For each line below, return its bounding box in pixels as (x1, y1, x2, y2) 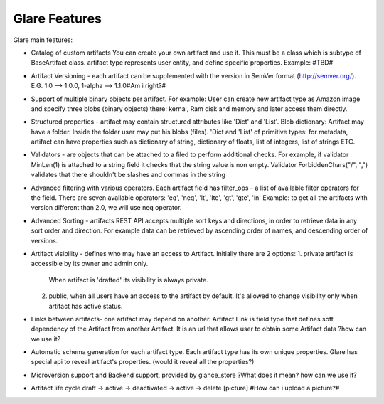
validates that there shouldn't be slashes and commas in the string (31, 171, 225, 179)
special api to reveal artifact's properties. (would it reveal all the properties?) (31, 358, 255, 366)
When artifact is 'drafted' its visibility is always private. (48, 275, 209, 284)
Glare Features (13, 11, 102, 26)
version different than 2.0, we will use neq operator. (31, 203, 182, 212)
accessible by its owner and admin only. (31, 260, 149, 268)
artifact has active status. (48, 302, 123, 310)
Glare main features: (13, 36, 73, 44)
